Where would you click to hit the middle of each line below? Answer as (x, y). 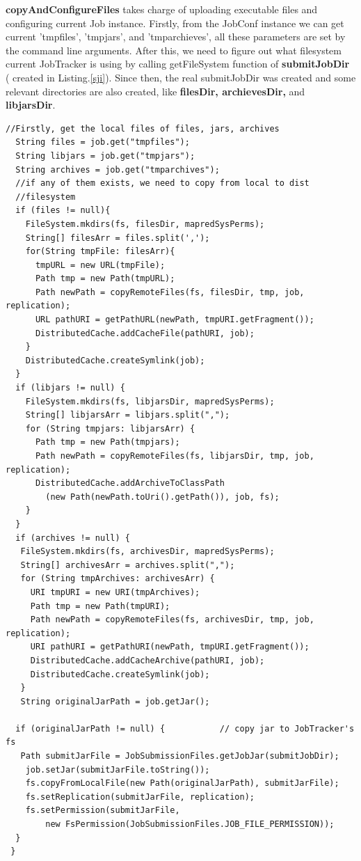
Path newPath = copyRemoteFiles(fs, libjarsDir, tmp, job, (175, 456)
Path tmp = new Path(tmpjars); (107, 442)
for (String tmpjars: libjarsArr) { (110, 428)
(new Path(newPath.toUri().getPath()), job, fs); (162, 497)
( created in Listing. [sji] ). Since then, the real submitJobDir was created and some (181, 77)
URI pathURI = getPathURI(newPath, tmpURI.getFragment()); (170, 647)
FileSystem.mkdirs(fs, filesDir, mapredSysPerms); (145, 224)
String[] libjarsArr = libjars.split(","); (128, 415)
